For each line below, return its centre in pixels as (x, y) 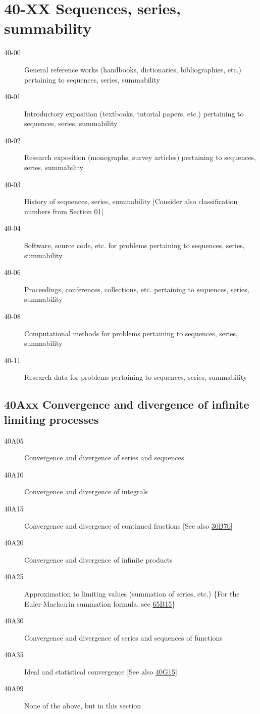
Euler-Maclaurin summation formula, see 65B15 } (100, 603)
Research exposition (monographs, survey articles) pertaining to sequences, (140, 157)
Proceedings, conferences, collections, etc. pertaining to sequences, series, (137, 289)
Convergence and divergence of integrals (86, 491)
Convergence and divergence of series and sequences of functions (123, 637)
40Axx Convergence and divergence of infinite (127, 404)
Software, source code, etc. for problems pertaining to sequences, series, (135, 245)
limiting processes (51, 419)
